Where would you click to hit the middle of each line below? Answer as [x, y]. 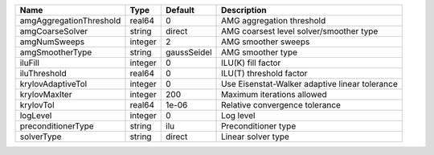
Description [244, 10]
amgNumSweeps [52, 42]
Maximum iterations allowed [274, 94]
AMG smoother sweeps [266, 42]
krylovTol [37, 105]
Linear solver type [255, 137]
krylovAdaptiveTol [53, 84]
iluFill [30, 63]
